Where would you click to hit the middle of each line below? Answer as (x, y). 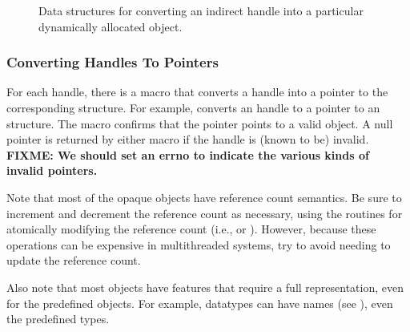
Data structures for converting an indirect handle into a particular (201, 10)
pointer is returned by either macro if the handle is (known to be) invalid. (188, 139)
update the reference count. (74, 260)
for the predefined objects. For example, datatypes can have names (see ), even (200, 303)
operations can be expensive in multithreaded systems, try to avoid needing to (199, 244)
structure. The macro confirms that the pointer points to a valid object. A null (200, 123)
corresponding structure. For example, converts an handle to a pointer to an (193, 107)
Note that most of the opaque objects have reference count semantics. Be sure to (204, 197)
